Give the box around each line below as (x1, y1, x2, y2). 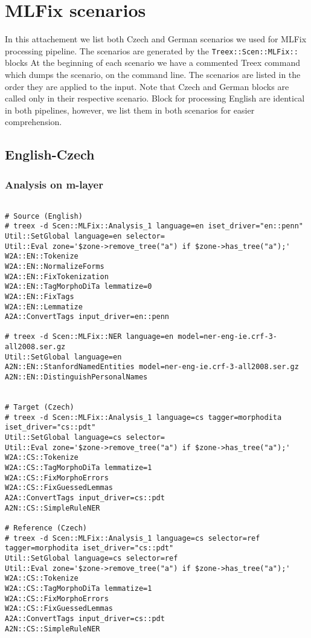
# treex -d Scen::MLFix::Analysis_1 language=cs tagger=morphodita (5, 413, 282, 422)
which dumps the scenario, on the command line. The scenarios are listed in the (5, 68, 301, 80)
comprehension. (5, 115, 62, 128)
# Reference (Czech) (5, 523, 88, 532)
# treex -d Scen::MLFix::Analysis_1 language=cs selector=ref (5, 533, 260, 543)
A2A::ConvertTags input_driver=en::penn (5, 312, 170, 321)
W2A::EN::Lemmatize (5, 302, 83, 311)
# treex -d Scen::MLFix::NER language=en (5, 332, 174, 341)
